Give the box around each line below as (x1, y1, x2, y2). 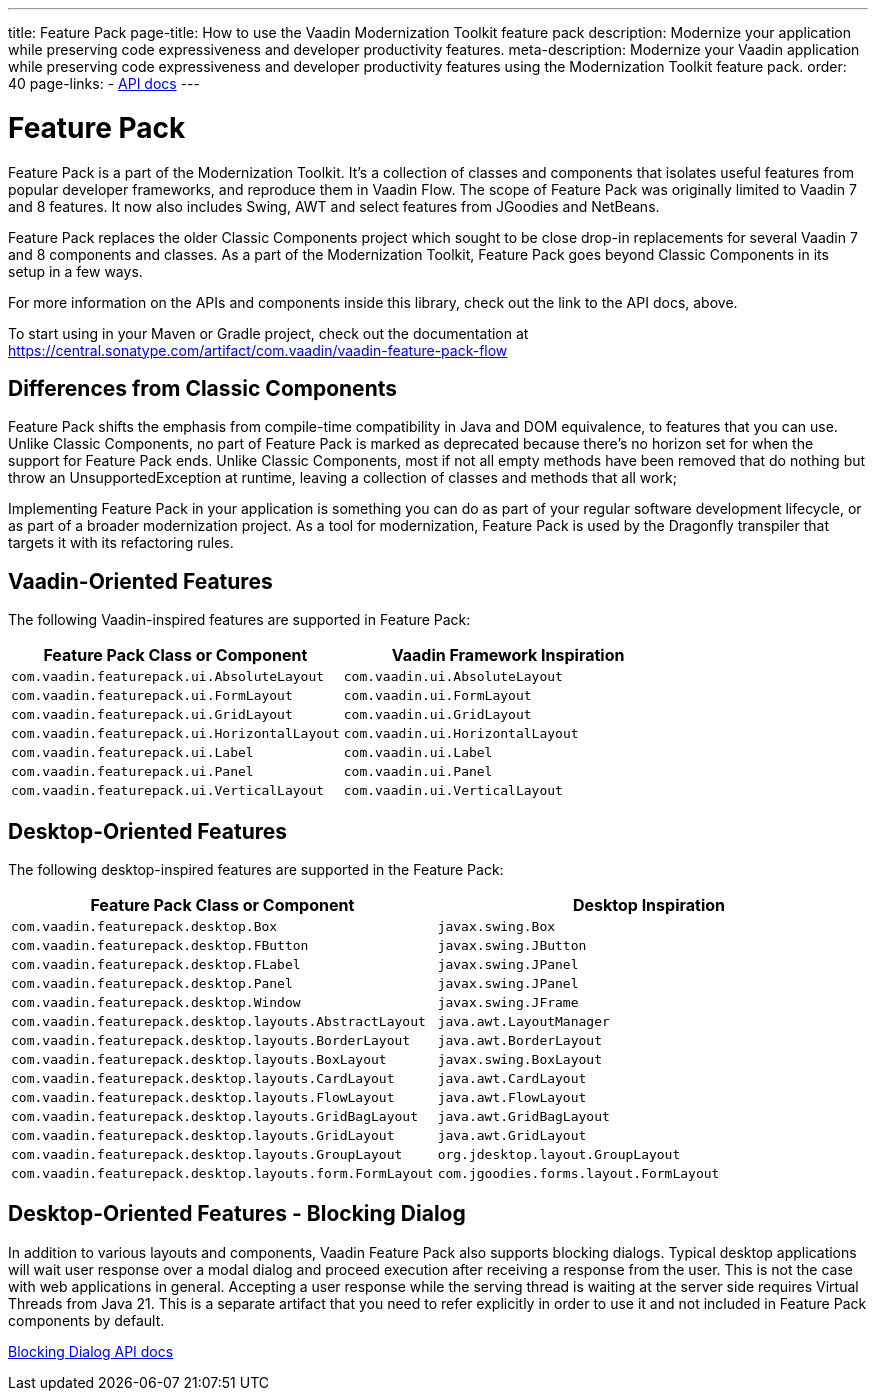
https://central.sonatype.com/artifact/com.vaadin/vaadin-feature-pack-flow (8, 341, 508, 359)
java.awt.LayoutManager (437, 1014, 610, 1030)
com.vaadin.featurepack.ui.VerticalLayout (11, 783, 325, 799)
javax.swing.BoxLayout (437, 1052, 603, 1068)
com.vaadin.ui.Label (343, 745, 493, 761)
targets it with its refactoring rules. (8, 534, 234, 552)
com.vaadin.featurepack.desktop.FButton (11, 938, 309, 954)
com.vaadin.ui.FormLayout (343, 688, 532, 704)
